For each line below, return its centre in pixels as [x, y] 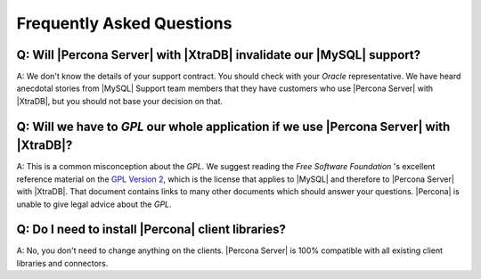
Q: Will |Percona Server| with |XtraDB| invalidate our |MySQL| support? [219, 55]
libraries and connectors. [62, 263]
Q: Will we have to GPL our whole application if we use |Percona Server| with [233, 126]
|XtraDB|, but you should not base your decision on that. [119, 101]
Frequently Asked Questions [124, 23]
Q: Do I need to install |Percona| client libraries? [151, 230]
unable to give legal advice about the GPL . [94, 204]
